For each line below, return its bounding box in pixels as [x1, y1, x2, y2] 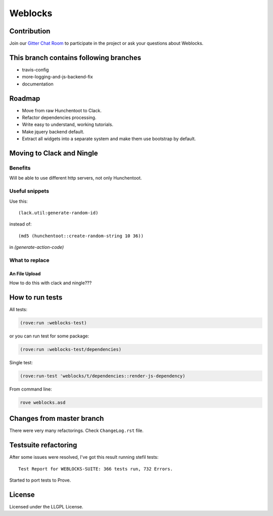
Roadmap [9, 94, 40, 103]
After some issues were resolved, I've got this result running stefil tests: [9, 454, 159, 460]
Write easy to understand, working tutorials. [22, 121, 114, 127]
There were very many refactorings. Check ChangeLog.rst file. [9, 427, 144, 434]
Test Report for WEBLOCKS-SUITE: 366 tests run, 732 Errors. [18, 466, 173, 471]
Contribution [9, 27, 51, 35]
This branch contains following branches [9, 53, 142, 62]
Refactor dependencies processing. [22, 114, 97, 121]
